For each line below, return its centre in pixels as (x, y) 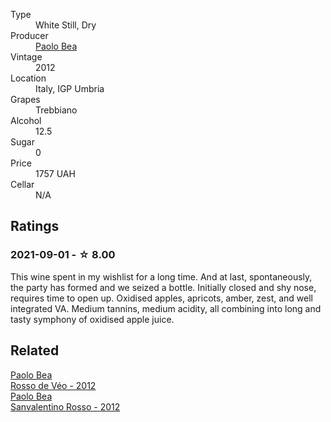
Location (28, 78)
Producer (29, 35)
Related (35, 350)
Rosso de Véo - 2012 (53, 385)
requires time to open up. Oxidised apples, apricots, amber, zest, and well (161, 298)
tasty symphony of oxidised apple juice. (92, 319)
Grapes (25, 99)
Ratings (35, 226)
